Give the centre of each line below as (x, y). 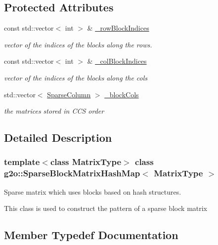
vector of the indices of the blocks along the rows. (78, 44)
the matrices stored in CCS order (54, 111)
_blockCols (122, 94)
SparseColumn (69, 94)
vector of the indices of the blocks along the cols (76, 77)
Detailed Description (58, 138)
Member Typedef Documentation (91, 235)
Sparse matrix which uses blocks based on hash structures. (93, 191)
